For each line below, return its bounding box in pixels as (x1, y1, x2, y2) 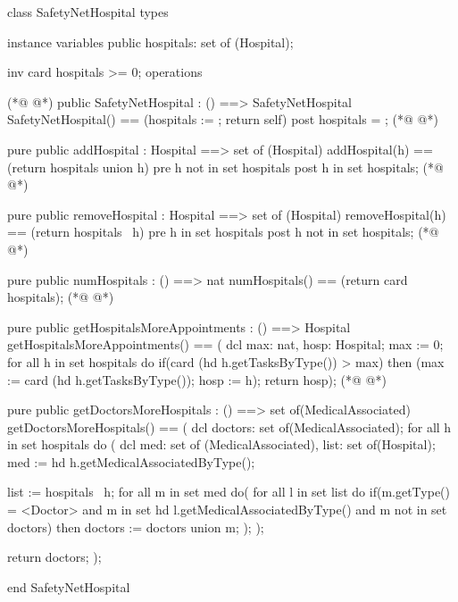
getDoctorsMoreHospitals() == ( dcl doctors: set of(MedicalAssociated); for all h (7, 417, 452, 436)
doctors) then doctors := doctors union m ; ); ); (7, 517, 264, 536)
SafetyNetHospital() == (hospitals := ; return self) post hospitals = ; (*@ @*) (7, 110, 438, 129)
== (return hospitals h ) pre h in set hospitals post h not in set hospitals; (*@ (7, 222, 439, 241)
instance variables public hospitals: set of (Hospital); (7, 32, 294, 51)
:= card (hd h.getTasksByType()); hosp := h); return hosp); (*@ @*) (7, 370, 387, 389)
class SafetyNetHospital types (7, 3, 169, 21)
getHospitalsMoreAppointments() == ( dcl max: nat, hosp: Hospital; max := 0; (7, 335, 444, 354)
